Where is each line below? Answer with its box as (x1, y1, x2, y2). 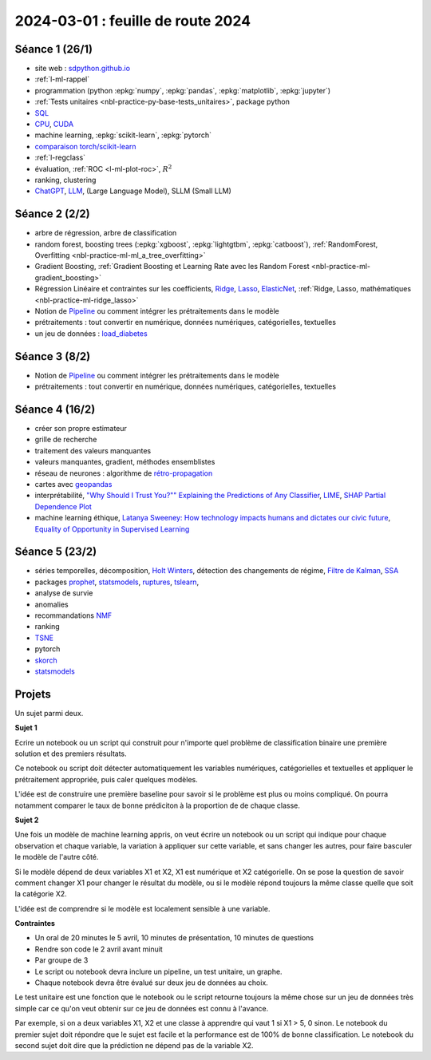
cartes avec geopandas (34, 479, 113, 488)
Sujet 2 (14, 815, 39, 825)
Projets (14, 687, 52, 701)
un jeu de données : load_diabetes (34, 328, 148, 338)
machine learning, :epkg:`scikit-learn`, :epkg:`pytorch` (34, 130, 212, 140)
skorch (34, 655, 57, 665)
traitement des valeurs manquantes (34, 445, 152, 455)
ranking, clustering (34, 175, 97, 184)
